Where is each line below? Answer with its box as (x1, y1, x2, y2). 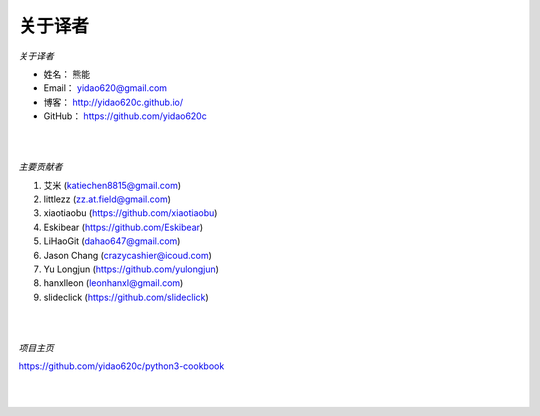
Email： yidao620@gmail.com (43, 82, 168, 94)
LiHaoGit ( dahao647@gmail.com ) (43, 235, 181, 247)
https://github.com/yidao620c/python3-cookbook (18, 360, 225, 372)
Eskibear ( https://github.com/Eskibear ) (43, 221, 204, 233)
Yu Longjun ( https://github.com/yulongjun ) (43, 263, 220, 275)
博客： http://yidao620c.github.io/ (43, 96, 184, 108)
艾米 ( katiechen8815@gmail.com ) (43, 179, 182, 191)
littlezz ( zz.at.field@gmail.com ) (43, 193, 172, 205)
